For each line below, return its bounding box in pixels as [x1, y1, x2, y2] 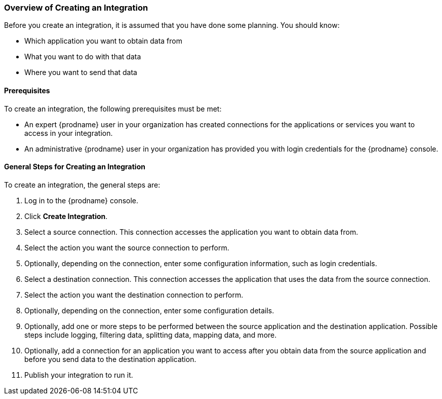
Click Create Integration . [24, 211, 108, 221]
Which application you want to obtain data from [24, 37, 182, 46]
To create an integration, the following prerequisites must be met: [4, 104, 222, 113]
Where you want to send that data [24, 68, 137, 77]
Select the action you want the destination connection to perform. [24, 290, 244, 299]
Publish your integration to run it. [24, 370, 133, 379]
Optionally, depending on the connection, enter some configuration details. [24, 306, 274, 315]
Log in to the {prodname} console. [24, 196, 139, 205]
